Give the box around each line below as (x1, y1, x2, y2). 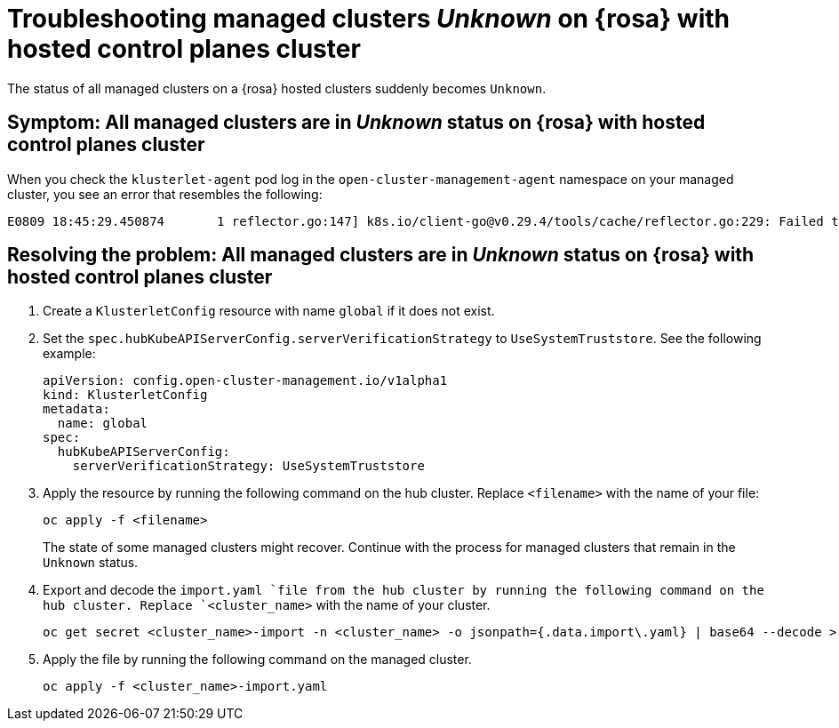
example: (43, 346, 96, 362)
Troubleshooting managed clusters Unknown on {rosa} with (7, 4, 730, 34)
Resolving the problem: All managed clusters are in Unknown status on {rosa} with (7, 244, 755, 267)
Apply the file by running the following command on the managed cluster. (43, 652, 472, 668)
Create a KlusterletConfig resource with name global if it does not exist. (43, 303, 495, 319)
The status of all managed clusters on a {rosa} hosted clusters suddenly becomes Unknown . (7, 80, 547, 96)
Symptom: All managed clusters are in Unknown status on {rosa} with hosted (7, 111, 706, 134)
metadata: (43, 402, 110, 417)
